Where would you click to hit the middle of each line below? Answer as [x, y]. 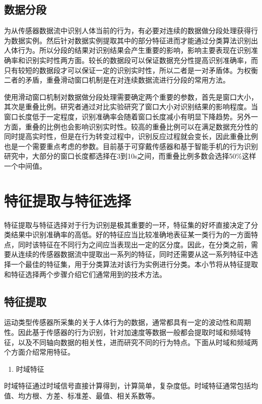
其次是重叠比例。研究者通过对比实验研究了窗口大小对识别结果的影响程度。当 [131, 107]
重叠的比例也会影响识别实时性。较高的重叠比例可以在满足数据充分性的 [141, 126]
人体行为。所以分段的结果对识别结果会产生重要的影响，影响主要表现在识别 [127, 50]
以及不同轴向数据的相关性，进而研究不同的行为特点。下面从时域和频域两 [138, 342]
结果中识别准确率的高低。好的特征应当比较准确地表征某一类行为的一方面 [131, 234]
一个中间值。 [25, 165]
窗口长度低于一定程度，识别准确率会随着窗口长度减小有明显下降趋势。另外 [127, 116]
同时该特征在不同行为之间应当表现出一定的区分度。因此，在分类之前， [134, 244]
